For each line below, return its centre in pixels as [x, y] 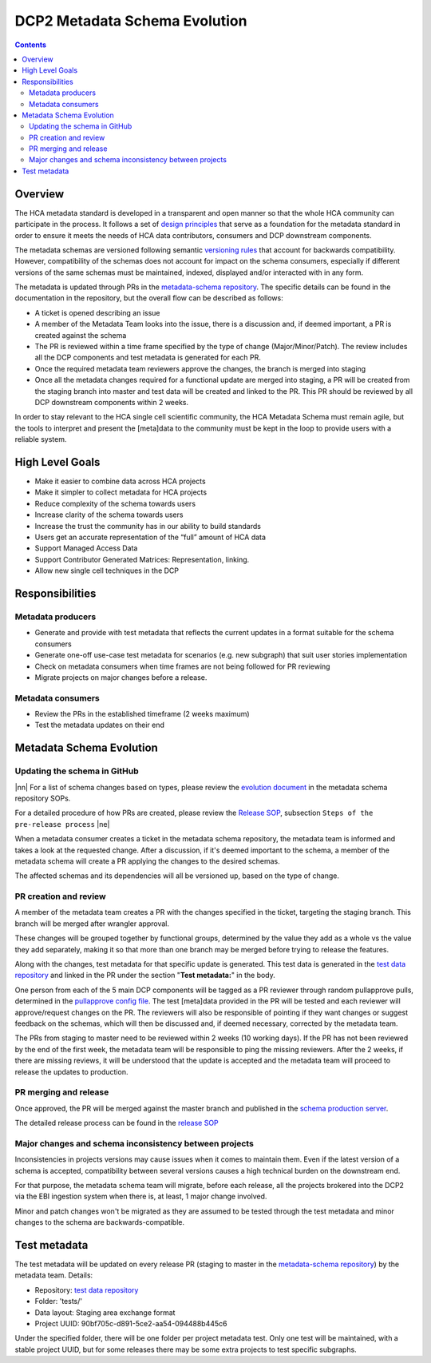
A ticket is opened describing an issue [97, 312]
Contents [31, 45]
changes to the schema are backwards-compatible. [100, 1222]
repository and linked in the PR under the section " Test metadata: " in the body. [145, 976]
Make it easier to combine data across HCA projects [121, 481]
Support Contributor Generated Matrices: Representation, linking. [142, 559]
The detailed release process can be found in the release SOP [117, 1123]
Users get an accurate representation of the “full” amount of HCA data [150, 537]
